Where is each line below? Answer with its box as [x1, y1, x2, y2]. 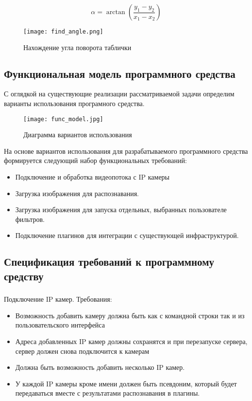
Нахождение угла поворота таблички [23, 42, 132, 52]
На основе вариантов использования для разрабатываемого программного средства [4, 146, 248, 156]
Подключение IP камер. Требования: [4, 294, 112, 304]
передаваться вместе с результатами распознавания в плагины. [15, 388, 200, 398]
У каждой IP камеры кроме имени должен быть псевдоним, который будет [15, 378, 237, 388]
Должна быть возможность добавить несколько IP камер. [15, 362, 185, 372]
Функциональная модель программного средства [4, 66, 235, 81]
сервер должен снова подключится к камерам [15, 346, 150, 356]
